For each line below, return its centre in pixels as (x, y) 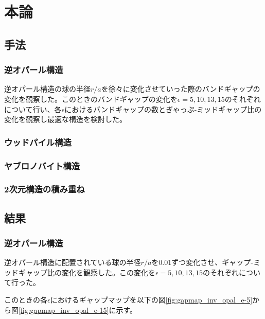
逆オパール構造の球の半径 (47, 89)
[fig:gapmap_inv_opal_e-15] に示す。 (78, 309)
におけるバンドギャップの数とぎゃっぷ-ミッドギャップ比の (163, 109)
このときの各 (26, 300)
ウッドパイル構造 (38, 142)
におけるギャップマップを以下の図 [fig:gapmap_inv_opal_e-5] (151, 300)
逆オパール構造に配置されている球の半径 (73, 262)
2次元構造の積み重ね (45, 189)
